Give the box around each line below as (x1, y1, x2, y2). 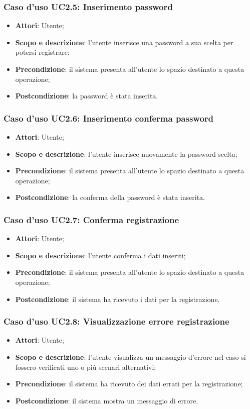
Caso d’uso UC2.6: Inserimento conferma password (4, 112, 214, 124)
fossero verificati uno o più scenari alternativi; (15, 361, 156, 372)
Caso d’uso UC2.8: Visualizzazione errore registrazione (4, 315, 229, 328)
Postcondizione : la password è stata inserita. (15, 90, 158, 101)
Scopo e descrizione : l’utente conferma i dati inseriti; (15, 250, 186, 260)
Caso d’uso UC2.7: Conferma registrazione (4, 213, 179, 226)
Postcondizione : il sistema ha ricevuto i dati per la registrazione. (15, 293, 220, 304)
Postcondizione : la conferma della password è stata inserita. (15, 192, 205, 202)
